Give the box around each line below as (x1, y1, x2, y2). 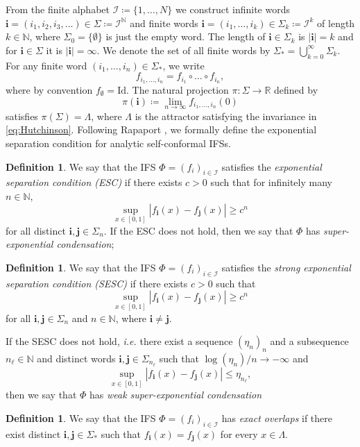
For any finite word (6, 58, 87, 72)
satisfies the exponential (221, 159, 322, 174)
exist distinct (6, 426, 61, 441)
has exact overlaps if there (221, 410, 333, 425)
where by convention (6, 83, 93, 97)
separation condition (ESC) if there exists (6, 175, 182, 189)
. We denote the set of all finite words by (96, 42, 271, 57)
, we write (162, 58, 205, 72)
